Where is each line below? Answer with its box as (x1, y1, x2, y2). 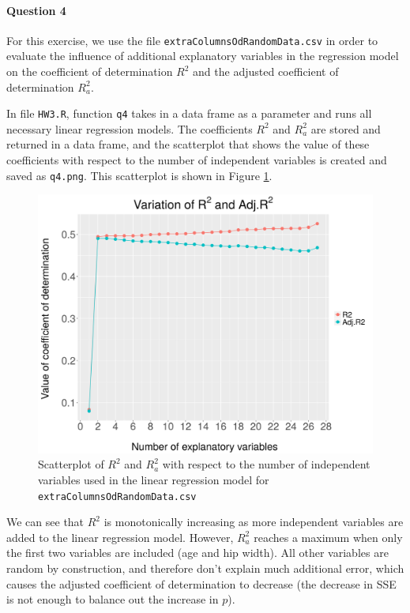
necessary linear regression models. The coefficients (6, 120, 253, 137)
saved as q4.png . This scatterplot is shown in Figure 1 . (6, 167, 273, 183)
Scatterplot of (38, 456, 104, 472)
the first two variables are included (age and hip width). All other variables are (6, 544, 389, 561)
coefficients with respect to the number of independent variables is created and (6, 152, 387, 168)
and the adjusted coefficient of (193, 63, 339, 80)
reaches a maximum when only (254, 528, 403, 545)
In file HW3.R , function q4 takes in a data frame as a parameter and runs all (6, 105, 372, 122)
